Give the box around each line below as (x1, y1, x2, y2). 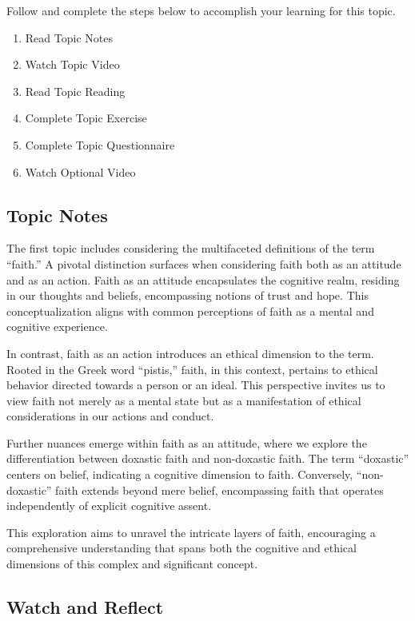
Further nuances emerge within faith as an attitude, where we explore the (6, 434, 367, 451)
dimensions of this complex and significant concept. (6, 555, 258, 572)
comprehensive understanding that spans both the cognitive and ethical (6, 539, 357, 556)
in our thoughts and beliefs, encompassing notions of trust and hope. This (6, 287, 369, 304)
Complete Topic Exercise (25, 109, 147, 126)
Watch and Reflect (6, 595, 164, 619)
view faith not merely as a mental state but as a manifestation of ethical (6, 392, 361, 408)
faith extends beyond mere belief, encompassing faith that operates (55, 481, 384, 498)
